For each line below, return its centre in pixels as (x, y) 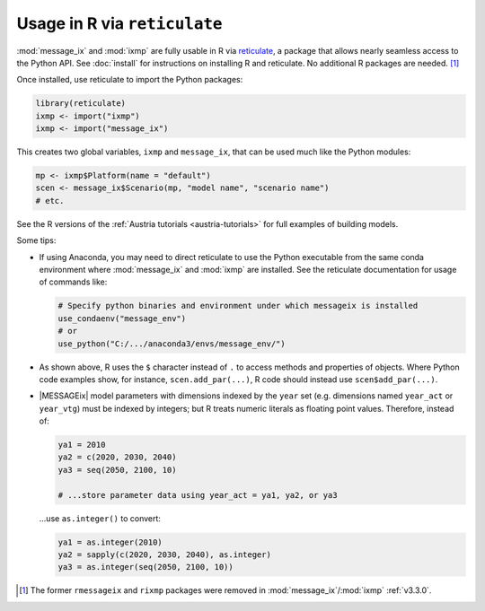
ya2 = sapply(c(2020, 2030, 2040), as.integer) (164, 555)
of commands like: (73, 282)
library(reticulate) (80, 104)
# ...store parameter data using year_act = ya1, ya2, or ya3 (198, 495)
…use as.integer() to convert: (100, 518)
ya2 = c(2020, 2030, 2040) (117, 457)
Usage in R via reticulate (119, 23)
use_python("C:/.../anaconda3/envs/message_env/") (172, 344)
